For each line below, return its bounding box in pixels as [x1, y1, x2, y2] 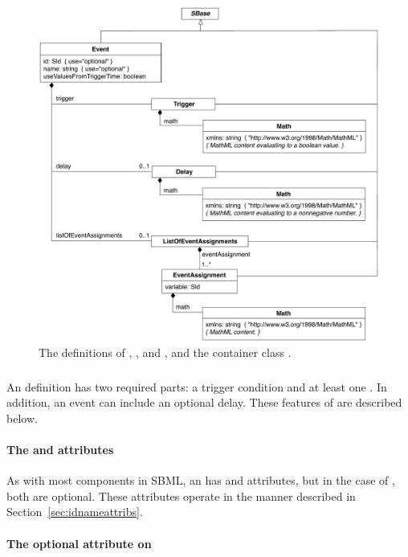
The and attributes [6, 441, 114, 458]
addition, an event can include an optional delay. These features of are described [6, 394, 402, 411]
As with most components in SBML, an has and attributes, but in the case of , [6, 472, 395, 489]
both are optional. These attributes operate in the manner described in [6, 487, 356, 504]
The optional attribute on [6, 534, 152, 551]
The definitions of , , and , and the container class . [39, 344, 292, 361]
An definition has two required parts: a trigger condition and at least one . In [6, 378, 387, 395]
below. [6, 409, 38, 426]
